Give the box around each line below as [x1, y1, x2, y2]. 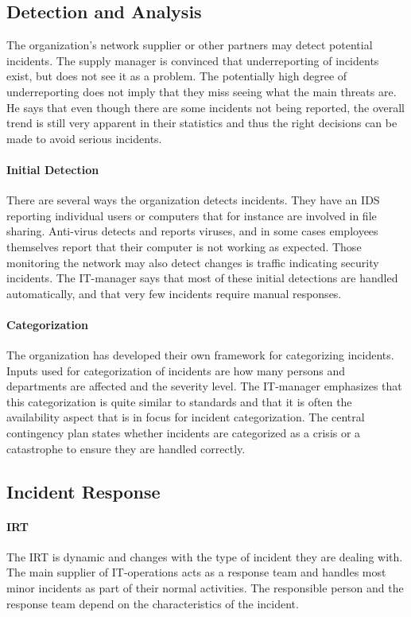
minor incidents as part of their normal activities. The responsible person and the [6, 580, 404, 596]
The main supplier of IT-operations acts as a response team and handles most [6, 564, 386, 580]
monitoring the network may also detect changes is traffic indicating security [6, 254, 379, 270]
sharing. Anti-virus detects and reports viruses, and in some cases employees [6, 223, 378, 239]
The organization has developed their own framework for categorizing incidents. [6, 347, 394, 363]
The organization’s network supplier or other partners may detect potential [6, 37, 373, 53]
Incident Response [6, 479, 161, 503]
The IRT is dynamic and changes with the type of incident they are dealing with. [6, 548, 403, 565]
